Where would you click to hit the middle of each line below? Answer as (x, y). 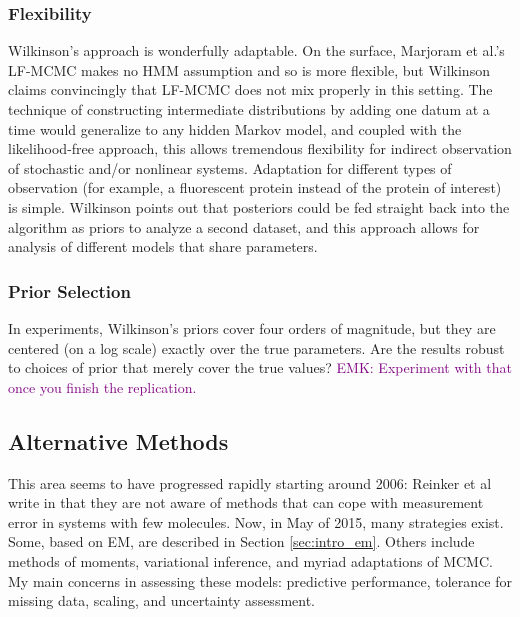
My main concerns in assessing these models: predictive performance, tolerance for (260, 580)
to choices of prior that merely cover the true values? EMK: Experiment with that (260, 367)
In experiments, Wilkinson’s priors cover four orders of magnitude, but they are (252, 327)
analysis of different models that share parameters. (163, 246)
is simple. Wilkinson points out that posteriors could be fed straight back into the (259, 206)
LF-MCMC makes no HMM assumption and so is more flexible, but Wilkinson (249, 69)
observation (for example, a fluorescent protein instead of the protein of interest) (255, 187)
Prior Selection (69, 290)
